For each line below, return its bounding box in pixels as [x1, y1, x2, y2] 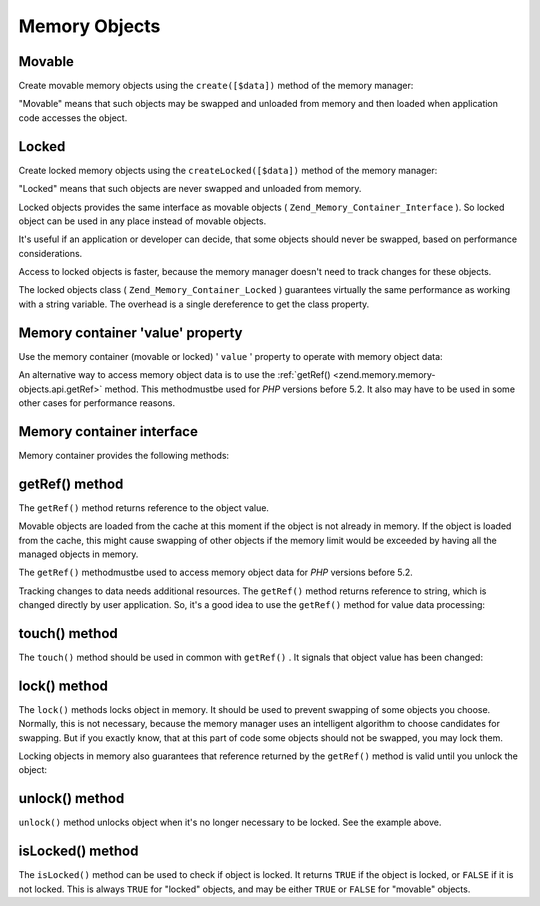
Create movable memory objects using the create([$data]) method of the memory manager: [18, 80, 414, 92]
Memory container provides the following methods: [18, 449, 230, 461]
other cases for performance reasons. [18, 396, 175, 409]
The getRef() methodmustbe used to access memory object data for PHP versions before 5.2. [18, 566, 414, 579]
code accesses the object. [18, 111, 128, 124]
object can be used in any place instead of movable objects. [18, 215, 267, 227]
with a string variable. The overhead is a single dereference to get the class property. [18, 298, 370, 310]
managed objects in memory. [18, 548, 139, 560]
